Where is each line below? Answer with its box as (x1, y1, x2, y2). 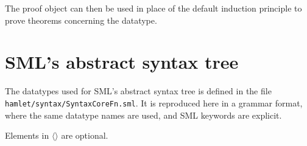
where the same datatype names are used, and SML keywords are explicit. (5, 108, 282, 121)
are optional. (61, 129, 108, 142)
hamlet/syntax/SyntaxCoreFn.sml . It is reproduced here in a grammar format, (5, 96, 303, 109)
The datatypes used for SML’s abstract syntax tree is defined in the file (5, 85, 272, 97)
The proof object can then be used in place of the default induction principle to (5, 2, 302, 14)
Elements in (5, 129, 49, 142)
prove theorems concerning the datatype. (5, 13, 157, 26)
